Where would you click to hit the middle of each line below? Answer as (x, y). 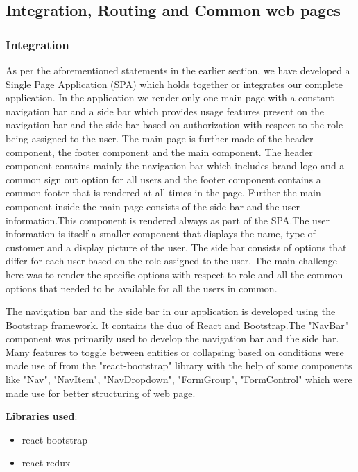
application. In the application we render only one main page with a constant (170, 98)
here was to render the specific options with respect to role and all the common (174, 274)
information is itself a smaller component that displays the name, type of (161, 234)
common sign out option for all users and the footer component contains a (163, 179)
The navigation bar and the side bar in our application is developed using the (171, 311)
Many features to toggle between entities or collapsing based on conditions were (175, 352)
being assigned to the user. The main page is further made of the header (160, 138)
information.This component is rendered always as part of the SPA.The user (168, 220)
